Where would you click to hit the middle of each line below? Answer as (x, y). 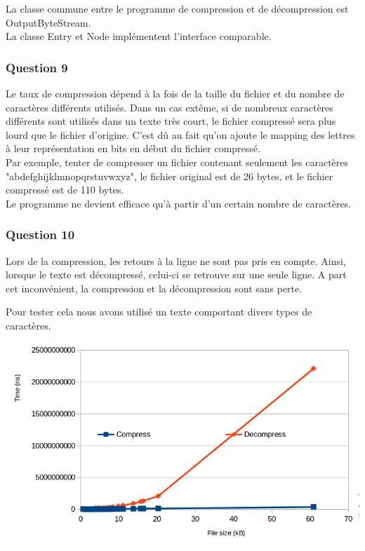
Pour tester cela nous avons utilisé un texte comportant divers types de (159, 312)
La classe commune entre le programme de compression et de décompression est (177, 8)
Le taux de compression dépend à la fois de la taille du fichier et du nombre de (175, 93)
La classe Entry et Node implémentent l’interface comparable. (139, 36)
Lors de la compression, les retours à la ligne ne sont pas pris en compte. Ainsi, (176, 260)
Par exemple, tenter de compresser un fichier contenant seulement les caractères (177, 162)
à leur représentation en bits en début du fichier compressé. (133, 148)
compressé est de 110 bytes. (65, 190)
